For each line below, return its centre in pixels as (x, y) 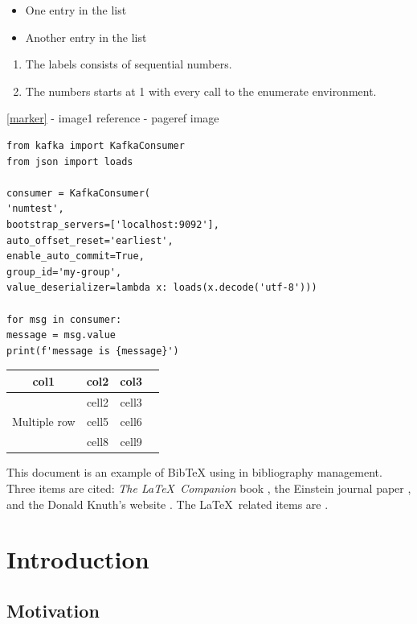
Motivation (53, 610)
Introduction (78, 559)
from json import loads (70, 161)
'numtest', (35, 209)
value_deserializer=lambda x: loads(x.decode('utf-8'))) (162, 288)
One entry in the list (76, 10)
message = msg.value (61, 335)
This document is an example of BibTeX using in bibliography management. (194, 472)
